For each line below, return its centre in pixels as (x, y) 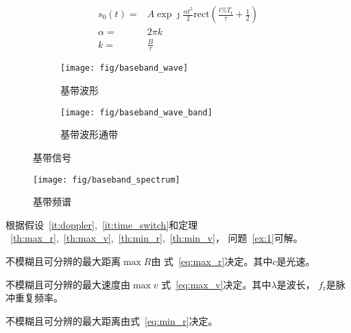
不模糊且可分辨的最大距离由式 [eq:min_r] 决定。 (112, 320)
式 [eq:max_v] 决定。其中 (216, 284)
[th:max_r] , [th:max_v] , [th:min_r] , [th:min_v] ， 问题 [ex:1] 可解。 (157, 238)
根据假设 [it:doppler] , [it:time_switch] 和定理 (102, 224)
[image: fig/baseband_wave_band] (136, 112)
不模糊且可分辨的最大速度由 (68, 284)
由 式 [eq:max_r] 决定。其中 (212, 261)
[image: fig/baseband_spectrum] (107, 180)
